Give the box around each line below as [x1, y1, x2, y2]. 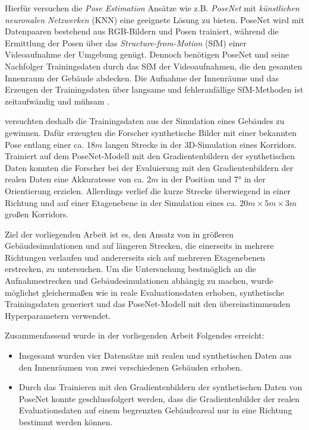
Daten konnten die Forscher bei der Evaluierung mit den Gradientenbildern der [5, 161, 294, 173]
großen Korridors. [5, 208, 69, 220]
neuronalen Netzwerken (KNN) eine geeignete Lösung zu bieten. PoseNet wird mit [5, 13, 304, 26]
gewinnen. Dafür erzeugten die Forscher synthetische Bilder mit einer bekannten [5, 126, 297, 138]
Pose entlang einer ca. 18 [5, 138, 95, 150]
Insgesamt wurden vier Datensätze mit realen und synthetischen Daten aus [18, 349, 292, 362]
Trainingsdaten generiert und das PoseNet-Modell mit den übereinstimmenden [5, 298, 291, 310]
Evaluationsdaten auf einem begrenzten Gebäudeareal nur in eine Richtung [18, 404, 292, 416]
